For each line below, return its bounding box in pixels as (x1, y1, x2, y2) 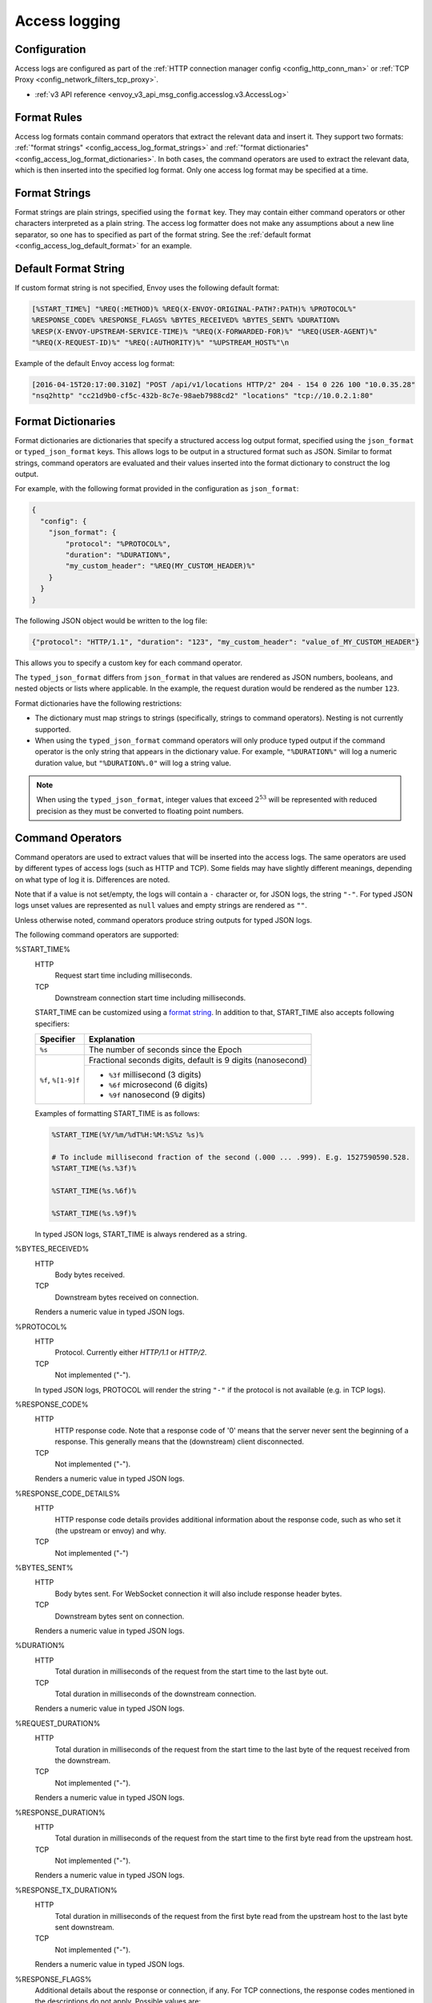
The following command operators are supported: (14, 930, 179, 940)
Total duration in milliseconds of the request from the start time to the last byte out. (54, 1666, 328, 1676)
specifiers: (34, 1018, 70, 1029)
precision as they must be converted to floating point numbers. (36, 806, 244, 816)
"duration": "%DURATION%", (65, 550, 171, 560)
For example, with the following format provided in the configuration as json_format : (14, 484, 299, 494)
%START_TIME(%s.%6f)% (51, 1187, 137, 1195)
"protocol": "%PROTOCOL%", (65, 539, 171, 548)
